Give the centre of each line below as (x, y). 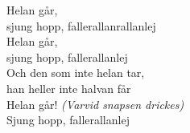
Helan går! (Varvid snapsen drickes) (95, 104)
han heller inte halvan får (69, 88)
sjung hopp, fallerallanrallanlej (81, 25)
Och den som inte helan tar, (76, 73)
